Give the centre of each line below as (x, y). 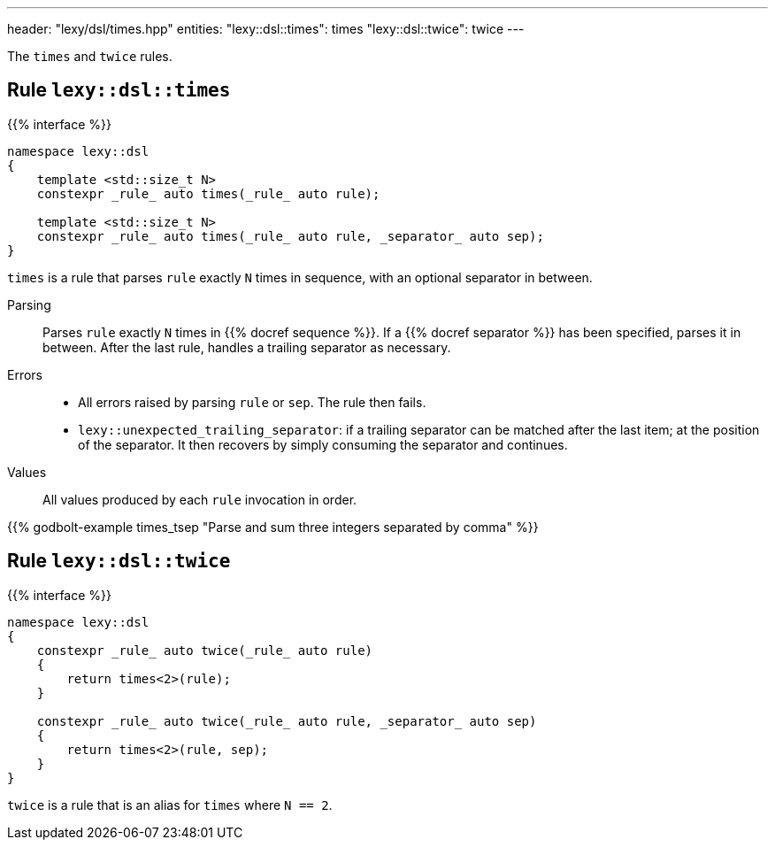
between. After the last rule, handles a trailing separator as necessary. (247, 347)
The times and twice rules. (90, 56)
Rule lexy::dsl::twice (119, 561)
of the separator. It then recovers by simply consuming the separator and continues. (323, 444)
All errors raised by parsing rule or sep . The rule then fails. (252, 402)
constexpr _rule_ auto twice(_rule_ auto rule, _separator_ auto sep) (287, 721)
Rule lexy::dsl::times (119, 90)
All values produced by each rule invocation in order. (200, 499)
